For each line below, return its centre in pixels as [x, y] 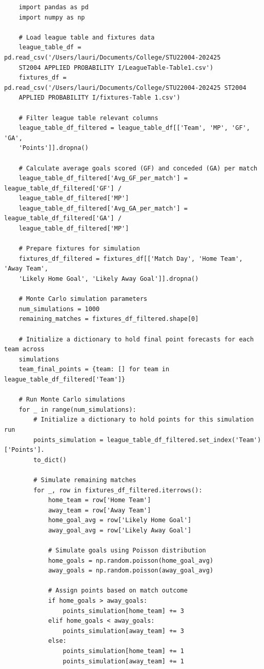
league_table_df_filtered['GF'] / [63, 188]
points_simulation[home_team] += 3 [123, 611]
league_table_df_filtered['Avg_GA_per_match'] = [103, 208]
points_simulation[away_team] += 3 [123, 631]
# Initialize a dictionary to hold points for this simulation [144, 420]
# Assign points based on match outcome [118, 591]
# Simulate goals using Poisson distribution [127, 551]
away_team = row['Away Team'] [99, 510]
